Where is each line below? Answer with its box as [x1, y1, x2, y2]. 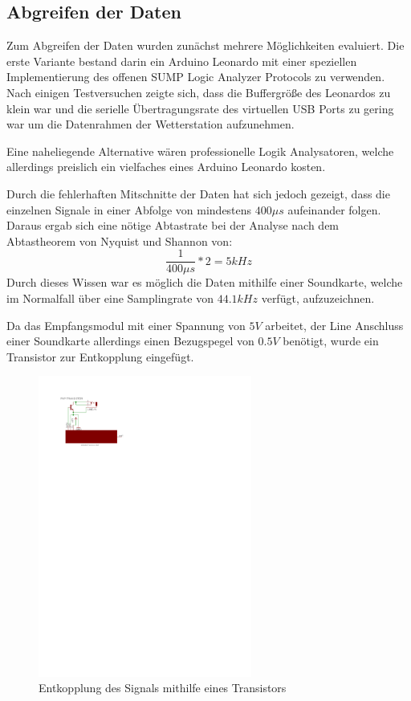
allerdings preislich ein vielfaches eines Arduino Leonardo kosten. [6, 158, 326, 175]
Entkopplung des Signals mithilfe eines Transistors [39, 679, 287, 696]
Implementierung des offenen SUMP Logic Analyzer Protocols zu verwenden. [6, 68, 385, 85]
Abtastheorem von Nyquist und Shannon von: [6, 232, 233, 249]
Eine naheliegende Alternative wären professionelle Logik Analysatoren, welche [6, 142, 394, 159]
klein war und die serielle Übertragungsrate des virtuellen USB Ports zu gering [6, 100, 394, 116]
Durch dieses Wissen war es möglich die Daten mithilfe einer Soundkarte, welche [6, 274, 403, 291]
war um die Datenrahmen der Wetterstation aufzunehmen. [6, 116, 295, 132]
